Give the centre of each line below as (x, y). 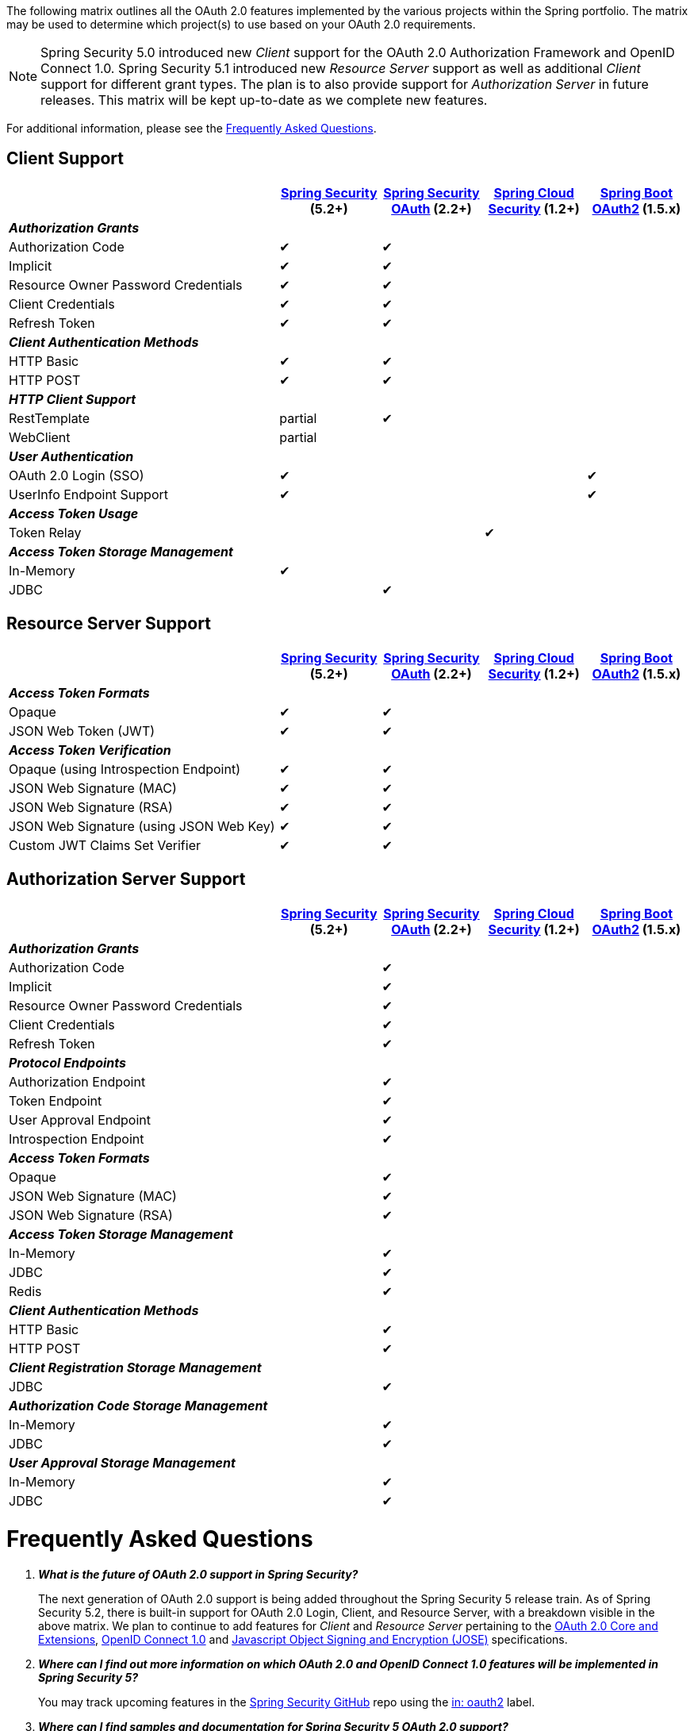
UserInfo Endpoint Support (88, 494)
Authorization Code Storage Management (138, 1405)
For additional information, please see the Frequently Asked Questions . (192, 128)
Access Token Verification (90, 750)
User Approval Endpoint (80, 1119)
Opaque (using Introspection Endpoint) (125, 769)
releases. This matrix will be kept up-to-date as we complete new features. (264, 100)
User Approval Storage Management (122, 1462)
